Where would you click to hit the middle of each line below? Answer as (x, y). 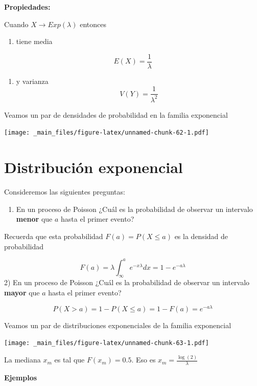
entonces (93, 24)
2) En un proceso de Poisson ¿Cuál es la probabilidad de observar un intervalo (127, 282)
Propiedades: (27, 7)
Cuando (16, 24)
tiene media (34, 41)
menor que (34, 219)
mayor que (22, 293)
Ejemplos (21, 378)
